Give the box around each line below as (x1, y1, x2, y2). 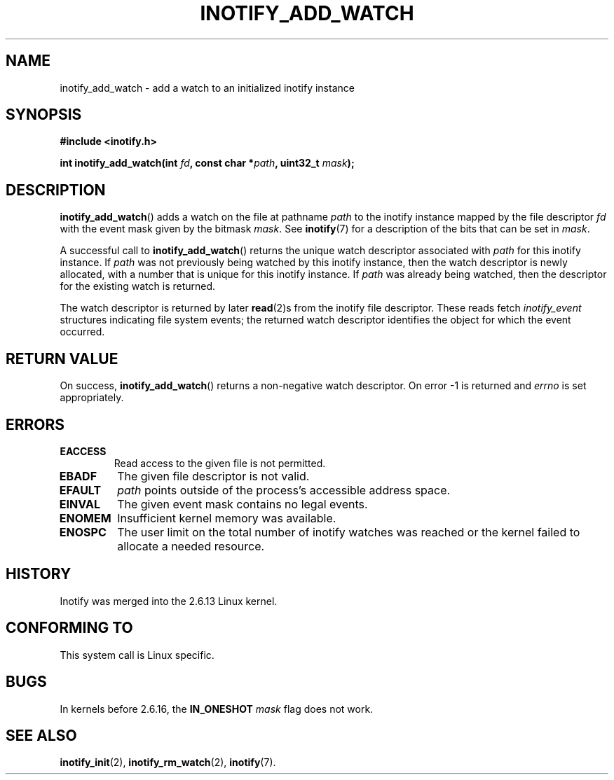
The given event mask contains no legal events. (117, 496, 368, 511)
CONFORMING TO (6, 619, 133, 637)
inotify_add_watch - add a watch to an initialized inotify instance (60, 81, 355, 94)
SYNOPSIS (6, 106, 82, 124)
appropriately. (60, 391, 124, 404)
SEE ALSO (6, 726, 77, 744)
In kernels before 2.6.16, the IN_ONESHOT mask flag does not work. (60, 702, 374, 715)
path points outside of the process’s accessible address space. (117, 482, 451, 497)
